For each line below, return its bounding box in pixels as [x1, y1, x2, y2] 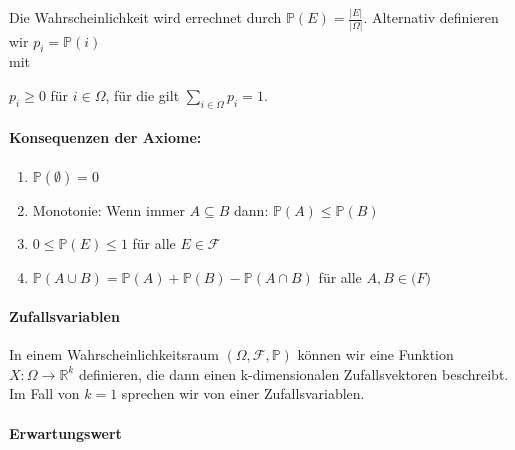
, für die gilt [105, 85, 180, 106]
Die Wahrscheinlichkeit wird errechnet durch [9, 7, 282, 28]
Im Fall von [9, 383, 80, 404]
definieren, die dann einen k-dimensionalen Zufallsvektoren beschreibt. [78, 363, 509, 384]
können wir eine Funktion [297, 344, 454, 365]
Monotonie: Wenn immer [32, 199, 185, 220]
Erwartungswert [9, 422, 122, 443]
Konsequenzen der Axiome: [9, 127, 202, 148]
